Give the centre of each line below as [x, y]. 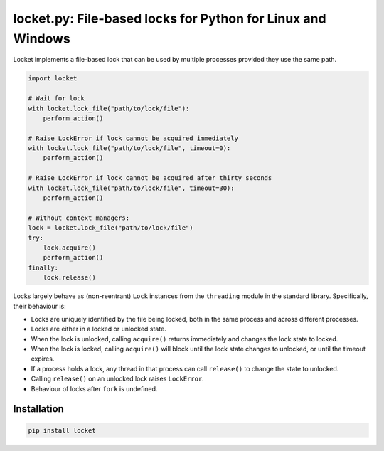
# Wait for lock [57, 99]
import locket [53, 79]
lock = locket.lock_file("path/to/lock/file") [111, 228]
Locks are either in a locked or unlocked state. [98, 329]
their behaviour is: [40, 306]
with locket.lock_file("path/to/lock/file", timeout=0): [129, 148]
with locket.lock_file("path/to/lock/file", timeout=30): [131, 188]
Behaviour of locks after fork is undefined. [94, 388]
